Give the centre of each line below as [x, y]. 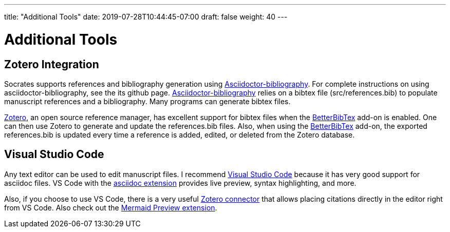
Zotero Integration [52, 64]
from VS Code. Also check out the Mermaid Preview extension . [111, 207]
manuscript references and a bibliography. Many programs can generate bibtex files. [147, 101]
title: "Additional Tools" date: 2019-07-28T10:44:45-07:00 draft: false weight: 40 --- [146, 17]
